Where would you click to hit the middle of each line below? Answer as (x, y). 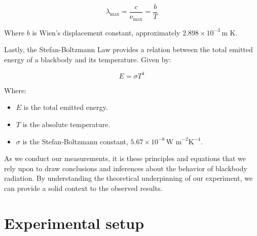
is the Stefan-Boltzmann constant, (75, 141)
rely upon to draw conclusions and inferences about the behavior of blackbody (126, 168)
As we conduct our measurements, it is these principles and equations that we (125, 158)
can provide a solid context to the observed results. (83, 188)
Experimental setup (74, 223)
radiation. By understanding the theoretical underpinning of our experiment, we (128, 178)
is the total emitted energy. (66, 107)
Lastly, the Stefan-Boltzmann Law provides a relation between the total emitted (128, 49)
